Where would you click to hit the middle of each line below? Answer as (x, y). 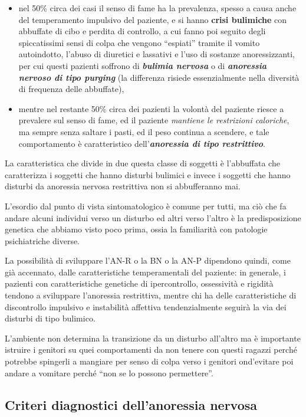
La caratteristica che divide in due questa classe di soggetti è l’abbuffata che (142, 163)
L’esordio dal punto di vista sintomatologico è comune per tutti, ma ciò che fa (146, 206)
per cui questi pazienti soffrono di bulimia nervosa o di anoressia (143, 65)
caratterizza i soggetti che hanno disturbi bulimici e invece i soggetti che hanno (148, 174)
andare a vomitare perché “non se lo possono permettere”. (109, 372)
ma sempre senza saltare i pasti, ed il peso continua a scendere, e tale (144, 131)
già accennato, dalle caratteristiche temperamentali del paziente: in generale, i (145, 272)
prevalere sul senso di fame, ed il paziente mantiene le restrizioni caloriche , (154, 120)
